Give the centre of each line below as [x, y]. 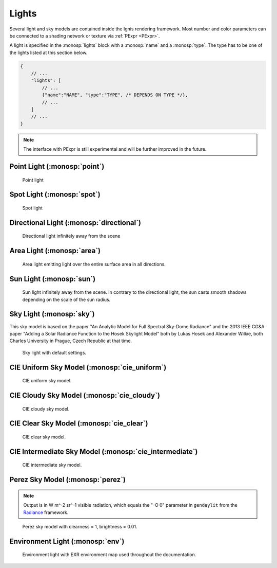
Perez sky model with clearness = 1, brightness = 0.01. [80, 526]
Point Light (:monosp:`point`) [57, 166]
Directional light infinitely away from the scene [71, 236]
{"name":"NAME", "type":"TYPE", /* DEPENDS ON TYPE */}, [115, 95]
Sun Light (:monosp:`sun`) [53, 279]
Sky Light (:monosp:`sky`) [52, 314]
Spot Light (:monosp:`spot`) [55, 195]
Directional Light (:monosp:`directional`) [75, 223]
